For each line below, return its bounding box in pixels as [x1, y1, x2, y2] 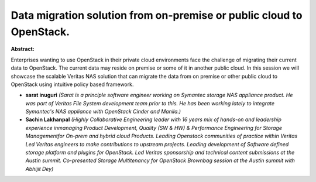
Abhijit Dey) [25, 165, 54, 172]
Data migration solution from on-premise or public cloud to [11, 9, 303, 22]
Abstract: [11, 46, 35, 53]
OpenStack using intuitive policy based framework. [11, 81, 134, 88]
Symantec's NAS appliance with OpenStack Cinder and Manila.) [25, 108, 181, 115]
